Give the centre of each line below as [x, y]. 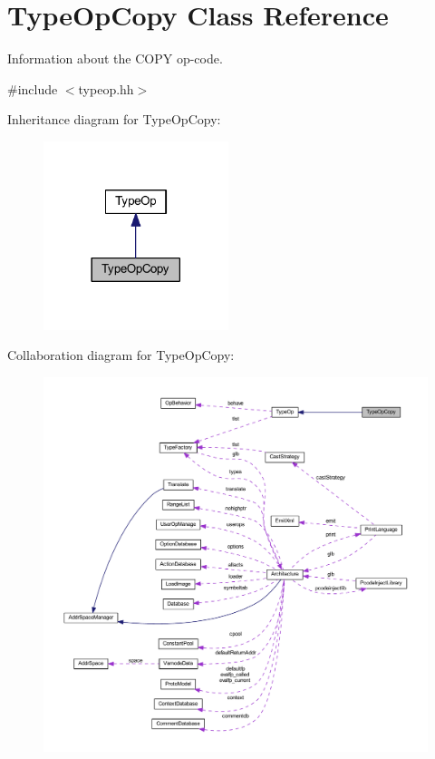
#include [33, 88]
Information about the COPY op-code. [115, 58]
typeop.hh [106, 88]
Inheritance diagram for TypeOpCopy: [114, 119]
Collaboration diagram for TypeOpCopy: [121, 355]
